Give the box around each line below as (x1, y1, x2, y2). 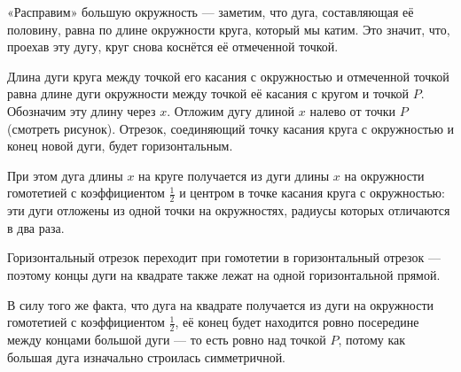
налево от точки (309, 101, 396, 120)
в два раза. (7, 218, 65, 236)
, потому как (338, 329, 406, 348)
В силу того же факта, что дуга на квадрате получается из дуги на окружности (7, 295, 434, 314)
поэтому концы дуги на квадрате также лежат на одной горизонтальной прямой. (7, 265, 441, 283)
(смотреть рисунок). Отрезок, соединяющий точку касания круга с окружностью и (7, 119, 455, 137)
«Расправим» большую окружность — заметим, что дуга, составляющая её (7, 3, 414, 20)
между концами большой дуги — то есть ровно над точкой (7, 329, 326, 348)
